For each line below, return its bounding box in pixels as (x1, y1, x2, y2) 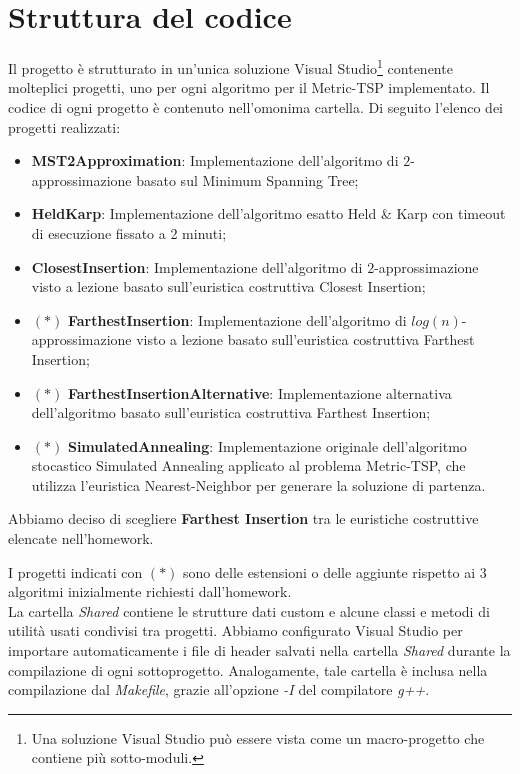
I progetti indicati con (8, 561, 143, 582)
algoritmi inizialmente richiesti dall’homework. (8, 581, 292, 602)
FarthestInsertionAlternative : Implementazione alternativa (67, 382, 452, 403)
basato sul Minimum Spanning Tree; (136, 169, 359, 190)
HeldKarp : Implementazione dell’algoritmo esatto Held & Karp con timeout (31, 203, 506, 224)
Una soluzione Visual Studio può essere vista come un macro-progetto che (31, 727, 485, 748)
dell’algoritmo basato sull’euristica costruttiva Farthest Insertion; (31, 402, 431, 423)
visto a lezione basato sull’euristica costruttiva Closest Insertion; (31, 276, 426, 297)
